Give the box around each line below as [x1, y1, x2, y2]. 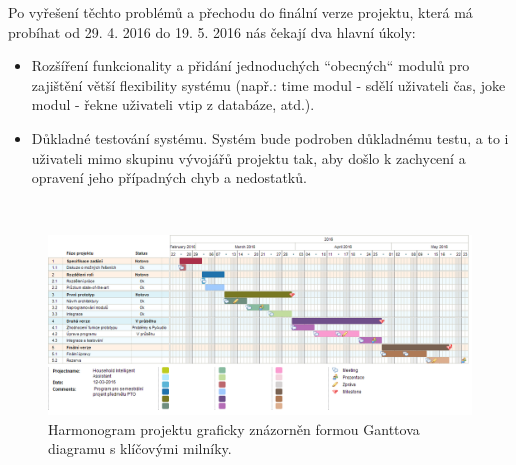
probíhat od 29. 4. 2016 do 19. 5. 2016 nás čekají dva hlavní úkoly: [8, 21, 416, 42]
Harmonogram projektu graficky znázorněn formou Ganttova [48, 418, 420, 439]
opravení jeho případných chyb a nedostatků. [31, 167, 307, 188]
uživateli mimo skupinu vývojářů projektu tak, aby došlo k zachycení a [31, 147, 466, 168]
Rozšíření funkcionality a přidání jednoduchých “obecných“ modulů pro [31, 55, 470, 76]
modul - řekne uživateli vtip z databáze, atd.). [31, 94, 315, 115]
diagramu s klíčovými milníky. [48, 438, 232, 459]
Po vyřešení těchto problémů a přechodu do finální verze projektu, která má [8, 2, 473, 22]
